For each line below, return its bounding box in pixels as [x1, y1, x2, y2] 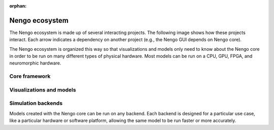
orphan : [9, 3, 27, 9]
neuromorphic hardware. [9, 60, 61, 66]
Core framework [9, 73, 51, 80]
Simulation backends [9, 100, 63, 107]
